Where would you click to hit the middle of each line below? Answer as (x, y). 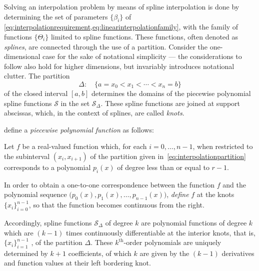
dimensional (22, 56)
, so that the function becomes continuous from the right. (116, 205)
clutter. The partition (37, 76)
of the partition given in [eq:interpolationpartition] (168, 156)
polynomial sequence (35, 194)
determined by (26, 253)
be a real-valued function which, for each (84, 146)
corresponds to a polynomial (47, 167)
